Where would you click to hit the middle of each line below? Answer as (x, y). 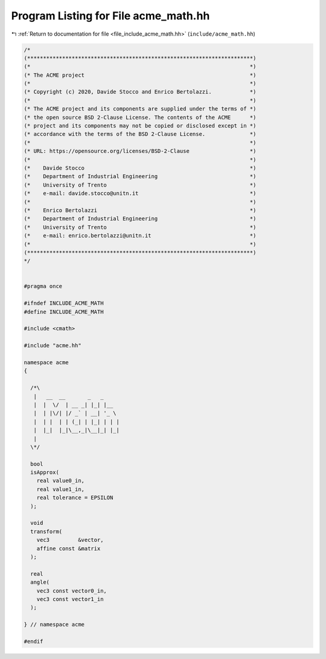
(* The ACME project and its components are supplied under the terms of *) (140, 109)
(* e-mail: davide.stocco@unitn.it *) (140, 194)
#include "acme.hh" (53, 346)
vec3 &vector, (70, 540)
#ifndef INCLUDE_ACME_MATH (64, 303)
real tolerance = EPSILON (75, 498)
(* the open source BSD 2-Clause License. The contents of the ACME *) (140, 117)
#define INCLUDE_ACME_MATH (64, 312)
